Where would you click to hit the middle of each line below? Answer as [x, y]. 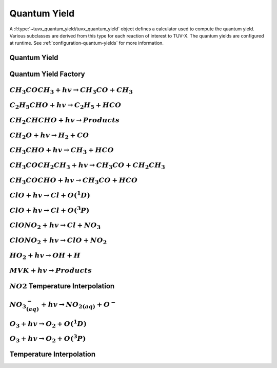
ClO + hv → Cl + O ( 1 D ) [50, 194]
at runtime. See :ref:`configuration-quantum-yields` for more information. [87, 43]
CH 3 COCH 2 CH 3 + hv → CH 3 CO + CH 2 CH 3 [87, 166]
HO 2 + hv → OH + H [45, 256]
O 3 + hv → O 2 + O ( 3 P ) [48, 339]
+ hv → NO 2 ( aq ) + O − [78, 305]
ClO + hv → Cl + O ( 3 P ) [50, 209]
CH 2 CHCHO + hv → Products [65, 121]
